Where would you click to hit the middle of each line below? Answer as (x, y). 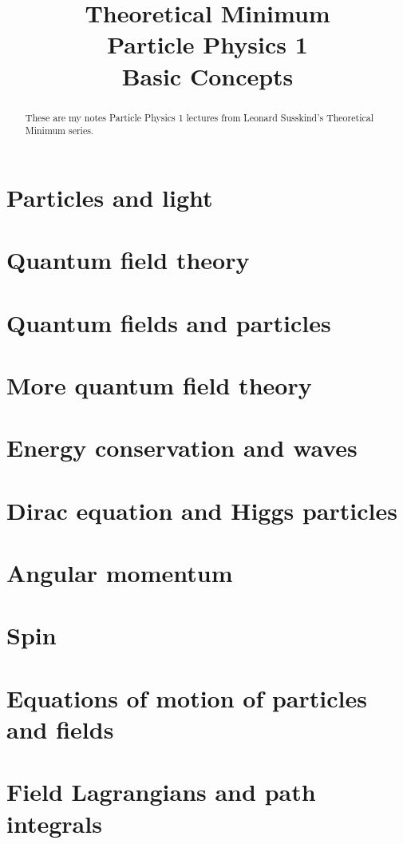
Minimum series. (59, 131)
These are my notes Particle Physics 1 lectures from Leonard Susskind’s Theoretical (199, 117)
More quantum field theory (159, 384)
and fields (60, 729)
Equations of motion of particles (187, 697)
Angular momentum (120, 573)
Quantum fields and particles (169, 322)
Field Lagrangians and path (161, 792)
